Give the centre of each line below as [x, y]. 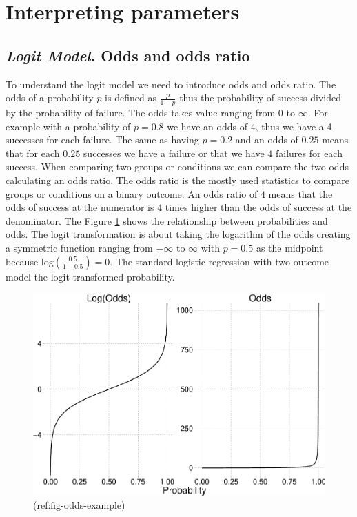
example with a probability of [68, 126]
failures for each [309, 153]
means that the [300, 193]
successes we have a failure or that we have [174, 153]
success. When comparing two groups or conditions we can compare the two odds [177, 166]
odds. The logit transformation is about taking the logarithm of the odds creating [178, 234]
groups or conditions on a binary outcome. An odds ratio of [132, 193]
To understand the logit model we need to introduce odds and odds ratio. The [171, 84]
